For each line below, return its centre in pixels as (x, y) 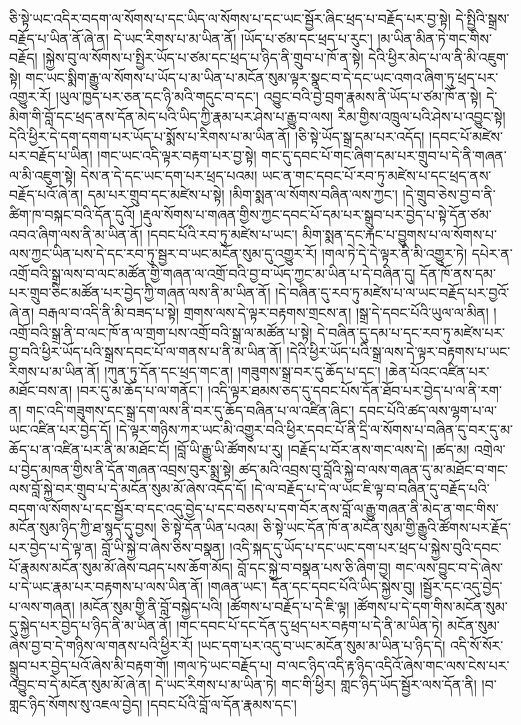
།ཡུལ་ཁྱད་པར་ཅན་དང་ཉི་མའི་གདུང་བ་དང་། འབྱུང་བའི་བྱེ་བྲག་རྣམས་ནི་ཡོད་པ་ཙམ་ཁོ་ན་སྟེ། (268, 96)
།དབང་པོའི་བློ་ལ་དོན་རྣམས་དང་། (222, 703)
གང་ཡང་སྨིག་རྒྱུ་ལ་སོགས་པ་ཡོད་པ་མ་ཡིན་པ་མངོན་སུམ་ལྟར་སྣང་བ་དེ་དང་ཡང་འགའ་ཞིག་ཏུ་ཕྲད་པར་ (262, 76)
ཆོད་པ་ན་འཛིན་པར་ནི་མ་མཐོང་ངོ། (89, 449)
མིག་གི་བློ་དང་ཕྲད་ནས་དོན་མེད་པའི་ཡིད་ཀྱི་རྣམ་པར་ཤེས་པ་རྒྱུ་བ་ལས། (171, 115)
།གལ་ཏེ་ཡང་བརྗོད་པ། (223, 664)
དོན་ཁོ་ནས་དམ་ (458, 272)
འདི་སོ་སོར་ (476, 645)
